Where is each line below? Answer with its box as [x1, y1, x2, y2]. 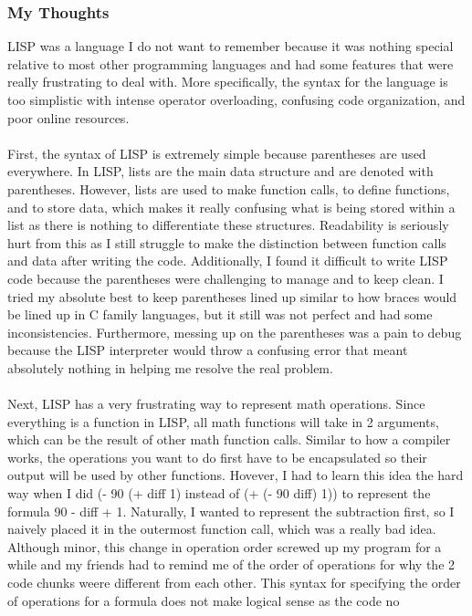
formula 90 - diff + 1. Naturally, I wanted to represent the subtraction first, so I [7, 501, 455, 520]
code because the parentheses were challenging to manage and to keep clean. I [7, 268, 444, 287]
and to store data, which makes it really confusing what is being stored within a [7, 197, 456, 216]
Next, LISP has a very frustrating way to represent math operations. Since [7, 394, 425, 413]
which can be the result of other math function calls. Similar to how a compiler [7, 430, 451, 449]
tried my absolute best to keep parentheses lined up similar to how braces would [7, 287, 457, 306]
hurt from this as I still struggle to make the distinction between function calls [7, 233, 446, 252]
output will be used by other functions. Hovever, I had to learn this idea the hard [7, 465, 464, 485]
